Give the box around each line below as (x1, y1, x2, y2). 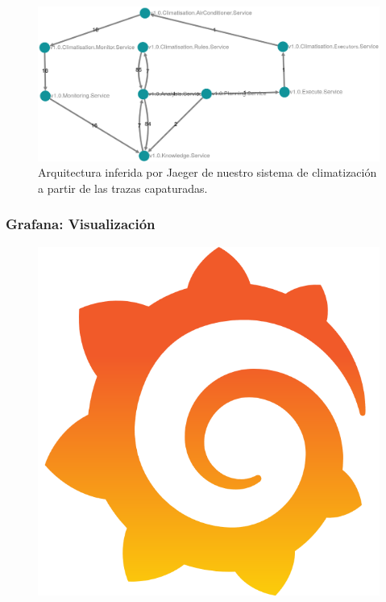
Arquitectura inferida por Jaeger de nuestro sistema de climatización (38, 164, 377, 181)
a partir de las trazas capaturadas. (38, 179, 208, 196)
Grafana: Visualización (6, 214, 156, 234)
